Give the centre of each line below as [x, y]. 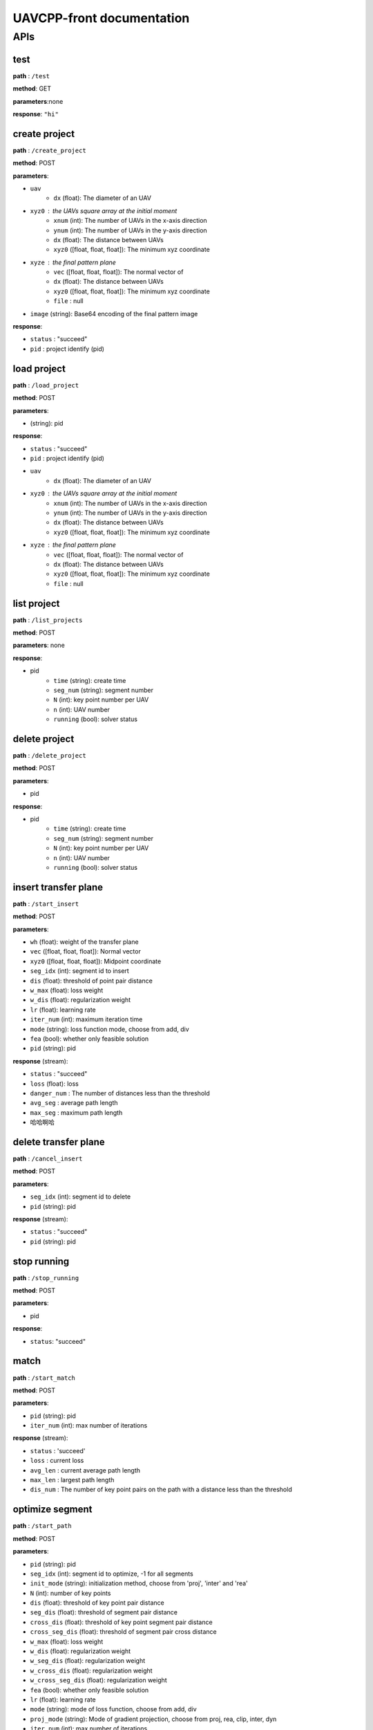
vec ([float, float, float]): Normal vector [85, 951]
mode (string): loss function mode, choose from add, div [109, 1029]
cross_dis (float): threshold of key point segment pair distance [122, 1622]
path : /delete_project [49, 756]
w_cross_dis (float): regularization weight [91, 1670]
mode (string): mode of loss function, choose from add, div [113, 1709]
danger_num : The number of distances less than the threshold [120, 1093]
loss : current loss [57, 1461]
